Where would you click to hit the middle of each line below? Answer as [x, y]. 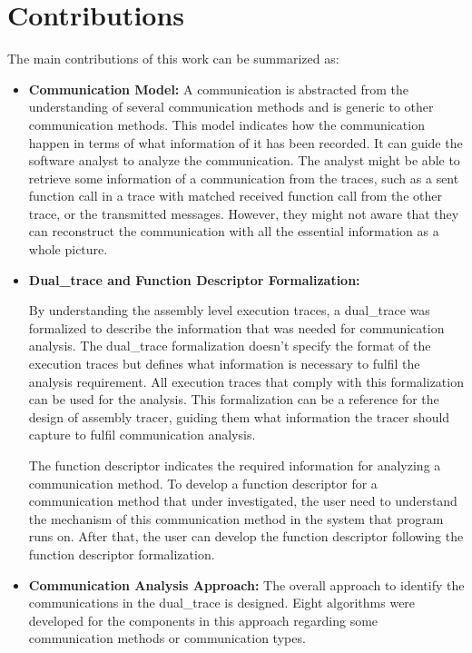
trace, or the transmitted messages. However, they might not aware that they [244, 213]
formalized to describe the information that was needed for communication [236, 327]
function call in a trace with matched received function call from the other [235, 196]
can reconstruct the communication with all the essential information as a [234, 231]
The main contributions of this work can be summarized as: [173, 59]
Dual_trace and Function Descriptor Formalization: [194, 279]
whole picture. [68, 249]
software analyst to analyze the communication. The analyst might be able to [244, 160]
